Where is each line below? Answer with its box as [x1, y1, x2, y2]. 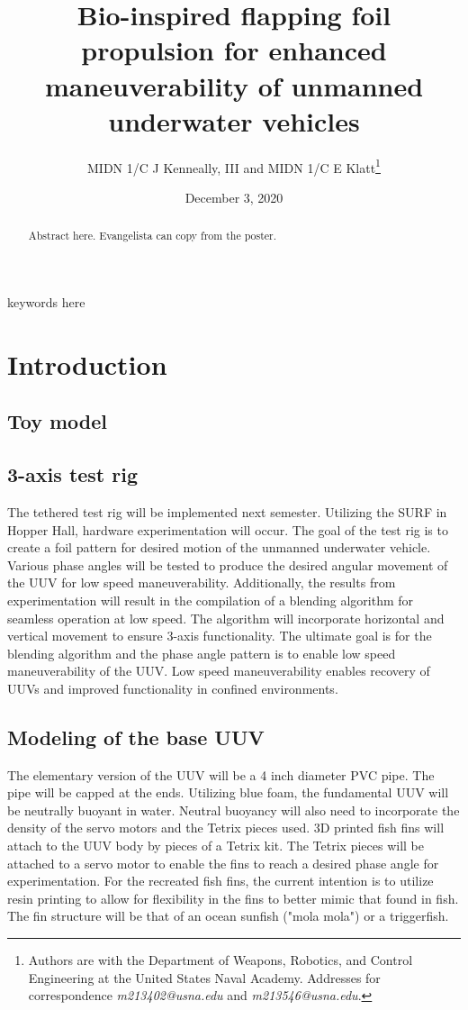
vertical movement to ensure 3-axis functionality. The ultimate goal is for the [7, 626, 432, 645]
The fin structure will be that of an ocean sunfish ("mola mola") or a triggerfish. [7, 906, 449, 925]
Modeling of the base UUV [7, 723, 265, 751]
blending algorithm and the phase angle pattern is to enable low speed [7, 643, 396, 662]
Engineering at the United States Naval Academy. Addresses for [28, 968, 381, 987]
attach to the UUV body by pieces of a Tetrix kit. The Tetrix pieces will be [7, 836, 424, 855]
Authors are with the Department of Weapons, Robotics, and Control [28, 951, 413, 969]
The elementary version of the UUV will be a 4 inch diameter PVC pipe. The [7, 765, 435, 784]
